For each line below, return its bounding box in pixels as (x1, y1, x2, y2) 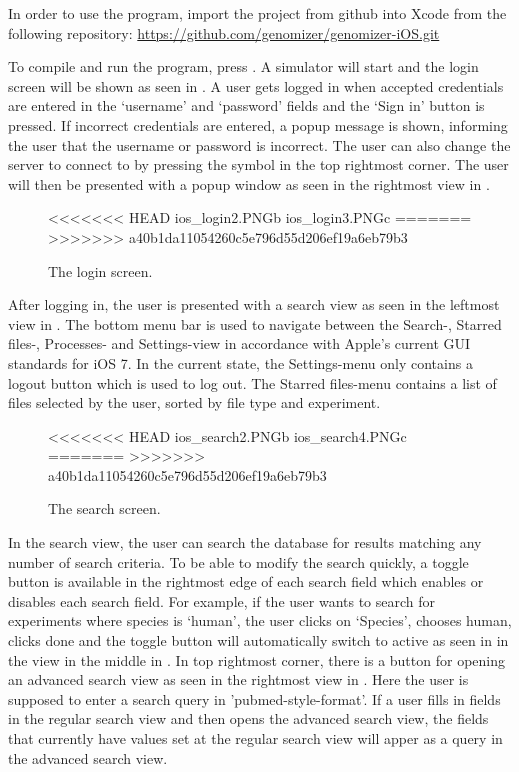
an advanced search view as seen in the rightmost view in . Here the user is (8, 669, 469, 690)
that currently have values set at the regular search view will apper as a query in (8, 728, 503, 748)
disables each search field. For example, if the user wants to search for (8, 590, 436, 611)
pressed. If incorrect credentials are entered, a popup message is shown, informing (8, 114, 508, 135)
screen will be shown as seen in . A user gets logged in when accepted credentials (8, 75, 504, 96)
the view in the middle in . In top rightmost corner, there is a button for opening (8, 649, 505, 670)
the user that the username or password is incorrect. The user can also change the (8, 134, 511, 155)
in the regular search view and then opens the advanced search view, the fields (8, 708, 489, 729)
